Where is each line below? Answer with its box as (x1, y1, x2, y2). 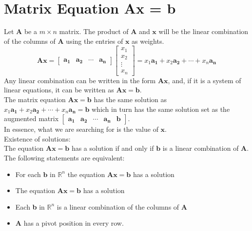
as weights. (132, 36, 164, 46)
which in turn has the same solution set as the (91, 104, 230, 114)
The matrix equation (4, 94, 66, 104)
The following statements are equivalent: (4, 152, 125, 162)
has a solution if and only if (71, 143, 154, 153)
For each (15, 169, 41, 179)
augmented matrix (4, 113, 59, 124)
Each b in (15, 201, 45, 212)
